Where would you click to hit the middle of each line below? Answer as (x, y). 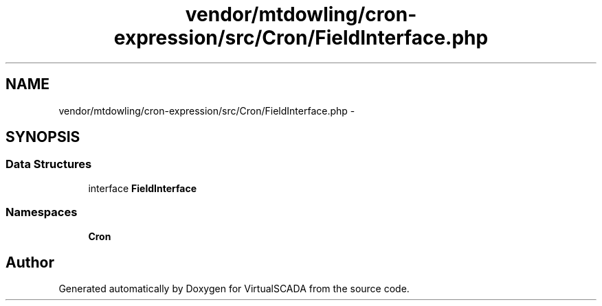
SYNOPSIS (43, 137)
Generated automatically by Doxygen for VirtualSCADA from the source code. (234, 289)
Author (30, 262)
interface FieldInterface (143, 188)
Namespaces (42, 212)
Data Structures (49, 164)
